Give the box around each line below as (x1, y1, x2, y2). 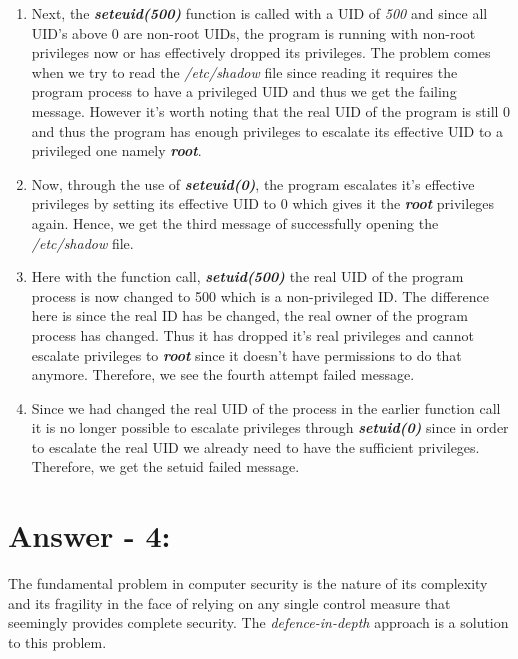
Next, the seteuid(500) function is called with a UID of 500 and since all (31, 3, 488, 23)
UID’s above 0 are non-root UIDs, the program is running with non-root (31, 22, 476, 43)
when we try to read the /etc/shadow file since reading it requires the (31, 61, 458, 82)
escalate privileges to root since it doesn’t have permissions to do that (31, 344, 462, 365)
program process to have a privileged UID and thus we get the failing (31, 81, 457, 102)
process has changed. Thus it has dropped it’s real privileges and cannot (31, 324, 474, 345)
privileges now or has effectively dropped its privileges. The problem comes (31, 42, 491, 63)
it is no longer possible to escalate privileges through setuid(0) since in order (31, 417, 509, 438)
